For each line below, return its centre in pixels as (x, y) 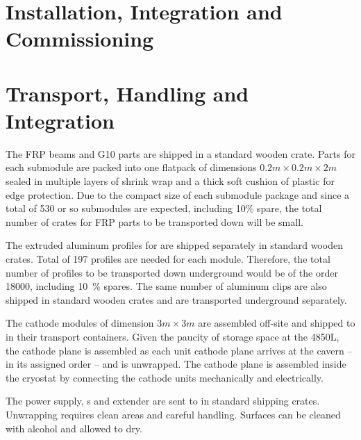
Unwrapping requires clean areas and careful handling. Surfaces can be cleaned (173, 414)
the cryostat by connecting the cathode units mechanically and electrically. (165, 377)
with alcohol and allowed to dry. (74, 428)
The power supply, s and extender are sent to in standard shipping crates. (163, 401)
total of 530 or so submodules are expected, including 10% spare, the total (164, 208)
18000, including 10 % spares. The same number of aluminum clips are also (166, 286)
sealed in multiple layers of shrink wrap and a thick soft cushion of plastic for (170, 181)
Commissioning (80, 39)
